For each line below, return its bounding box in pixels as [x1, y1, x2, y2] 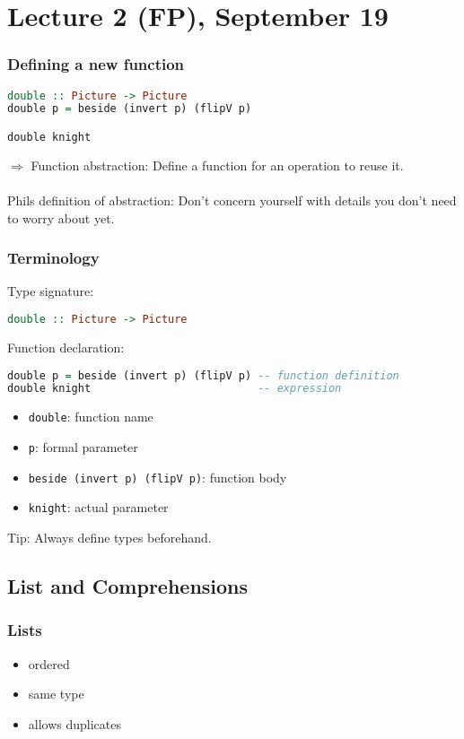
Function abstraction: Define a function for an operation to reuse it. [31, 155, 404, 174]
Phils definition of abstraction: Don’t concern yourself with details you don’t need [7, 191, 457, 210]
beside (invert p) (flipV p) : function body [28, 467, 287, 486]
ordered [28, 654, 70, 673]
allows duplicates [28, 714, 122, 733]
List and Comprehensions [7, 571, 249, 599]
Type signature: [7, 282, 94, 300]
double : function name [28, 407, 153, 426]
